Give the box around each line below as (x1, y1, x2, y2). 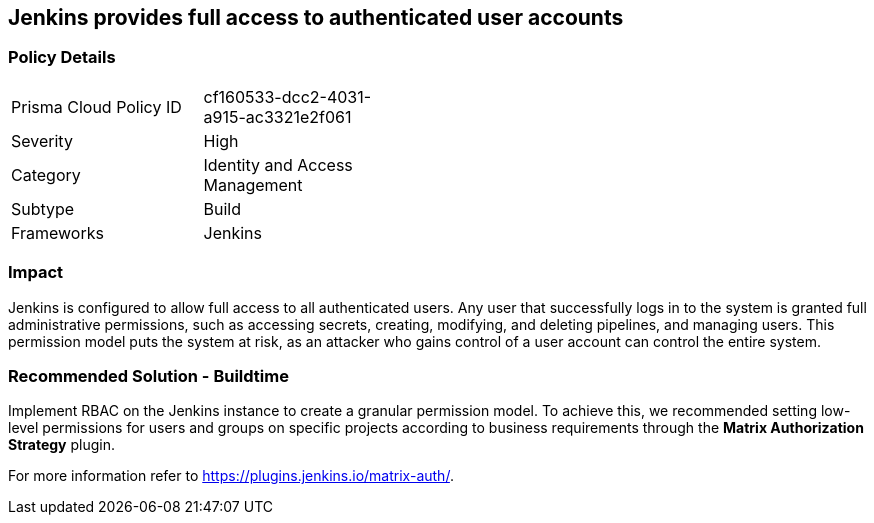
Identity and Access (203, 154, 353, 175)
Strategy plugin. (8, 436, 116, 454)
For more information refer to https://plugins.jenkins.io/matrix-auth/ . (8, 467, 454, 485)
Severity (11, 130, 73, 151)
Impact (8, 262, 64, 283)
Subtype (11, 198, 75, 219)
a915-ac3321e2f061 (203, 106, 352, 127)
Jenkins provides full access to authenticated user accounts (8, 5, 624, 30)
